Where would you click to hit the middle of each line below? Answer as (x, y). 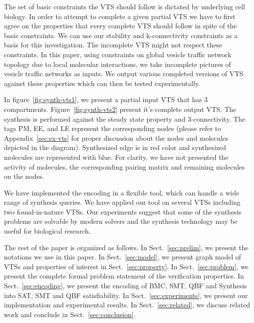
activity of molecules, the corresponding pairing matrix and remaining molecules (124, 166)
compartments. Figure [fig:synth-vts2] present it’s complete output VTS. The (120, 109)
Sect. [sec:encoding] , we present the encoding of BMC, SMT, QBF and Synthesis (126, 286)
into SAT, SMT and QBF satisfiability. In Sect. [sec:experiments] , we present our (126, 295)
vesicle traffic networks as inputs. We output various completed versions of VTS (124, 74)
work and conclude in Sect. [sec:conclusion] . (70, 314)
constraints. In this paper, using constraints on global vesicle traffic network (118, 54)
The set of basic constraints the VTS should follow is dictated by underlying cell (125, 6)
